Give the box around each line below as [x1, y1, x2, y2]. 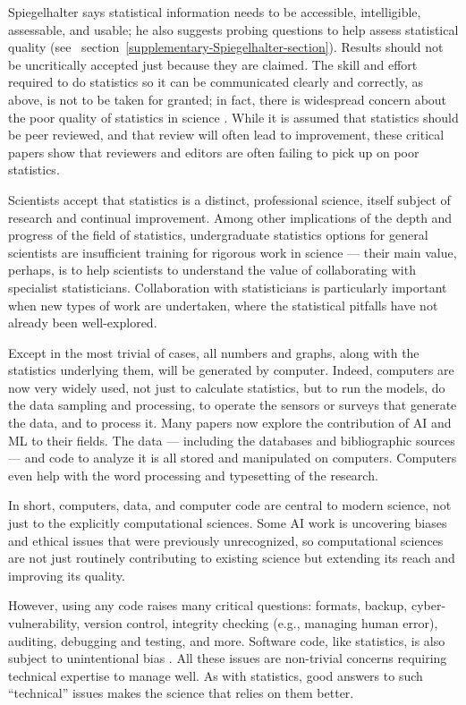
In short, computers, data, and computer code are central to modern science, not [8, 496, 452, 514]
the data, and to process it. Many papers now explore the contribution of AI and [8, 413, 452, 432]
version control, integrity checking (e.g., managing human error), [83, 614, 438, 632]
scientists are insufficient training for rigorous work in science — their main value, [8, 242, 457, 261]
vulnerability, [8, 614, 80, 632]
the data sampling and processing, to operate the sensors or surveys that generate [8, 395, 457, 414]
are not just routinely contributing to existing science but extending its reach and [8, 548, 455, 567]
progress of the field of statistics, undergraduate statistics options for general [8, 225, 428, 244]
